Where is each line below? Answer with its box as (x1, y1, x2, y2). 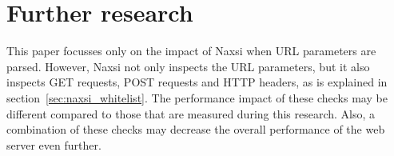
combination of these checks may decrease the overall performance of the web (6, 121, 385, 138)
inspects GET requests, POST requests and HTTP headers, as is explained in (6, 74, 388, 90)
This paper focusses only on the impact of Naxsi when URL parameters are (6, 42, 376, 59)
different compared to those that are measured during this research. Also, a (6, 105, 376, 122)
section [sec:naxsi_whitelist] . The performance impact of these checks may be (6, 89, 388, 106)
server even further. (6, 136, 101, 153)
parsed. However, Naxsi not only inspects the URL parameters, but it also (6, 58, 370, 74)
